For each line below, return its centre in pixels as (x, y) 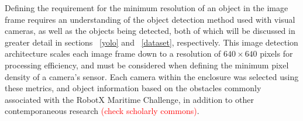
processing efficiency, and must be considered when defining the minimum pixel (147, 65)
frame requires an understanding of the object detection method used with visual (150, 19)
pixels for (276, 53)
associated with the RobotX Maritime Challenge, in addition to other (129, 99)
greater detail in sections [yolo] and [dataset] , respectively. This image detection (151, 42)
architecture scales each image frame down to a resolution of (113, 53)
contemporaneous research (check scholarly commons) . (102, 111)
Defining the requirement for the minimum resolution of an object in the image (147, 8)
